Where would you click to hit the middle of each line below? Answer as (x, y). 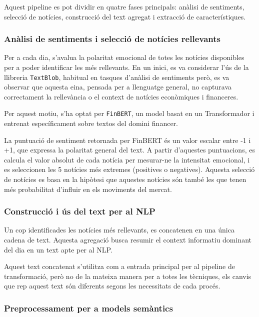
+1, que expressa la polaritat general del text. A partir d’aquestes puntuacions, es (129, 150)
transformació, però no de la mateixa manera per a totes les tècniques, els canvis (128, 276)
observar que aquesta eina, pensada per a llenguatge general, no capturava (118, 87)
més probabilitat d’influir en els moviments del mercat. (88, 189)
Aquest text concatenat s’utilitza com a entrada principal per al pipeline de (119, 266)
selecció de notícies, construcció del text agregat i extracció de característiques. (125, 16)
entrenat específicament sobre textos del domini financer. (91, 123)
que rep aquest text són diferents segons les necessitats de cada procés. (112, 286)
